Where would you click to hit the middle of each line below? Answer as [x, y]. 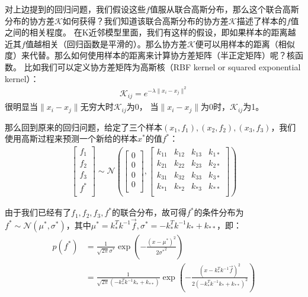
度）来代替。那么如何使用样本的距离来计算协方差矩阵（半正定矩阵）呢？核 [150, 55]
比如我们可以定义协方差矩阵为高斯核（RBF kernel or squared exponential [162, 66]
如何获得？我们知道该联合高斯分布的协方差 [145, 20]
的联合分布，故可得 [149, 212]
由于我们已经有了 [38, 212]
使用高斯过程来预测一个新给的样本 [71, 138]
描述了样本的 [262, 20]
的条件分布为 [219, 212]
